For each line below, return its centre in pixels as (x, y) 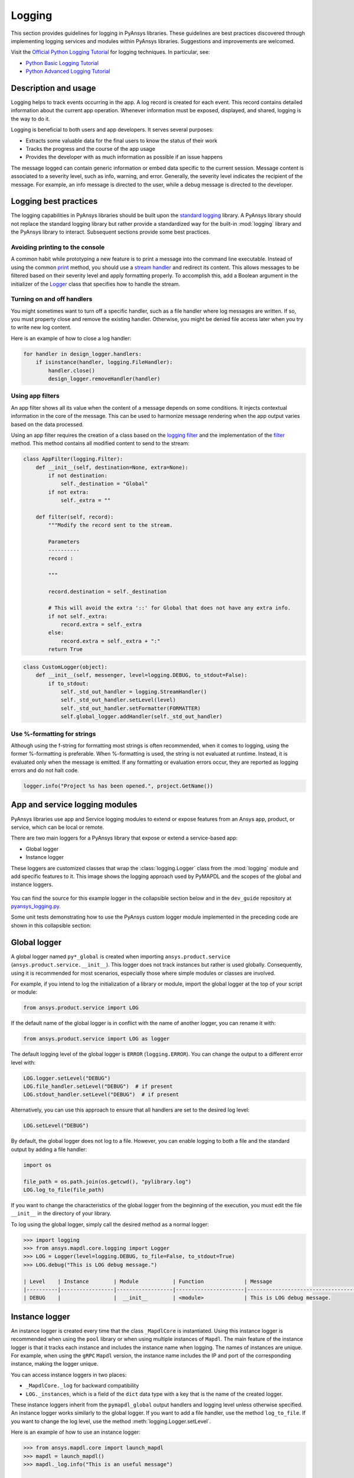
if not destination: (78, 476)
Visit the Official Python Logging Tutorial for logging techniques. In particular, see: (111, 52)
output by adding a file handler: (49, 1149)
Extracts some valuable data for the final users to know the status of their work (122, 140)
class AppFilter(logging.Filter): (73, 459)
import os (37, 1165)
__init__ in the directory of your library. (61, 1213)
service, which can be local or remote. (58, 827)
